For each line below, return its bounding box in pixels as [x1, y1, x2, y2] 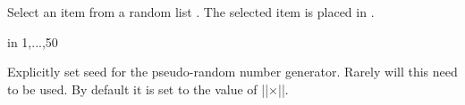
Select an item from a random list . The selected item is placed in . [7, 3, 375, 20]
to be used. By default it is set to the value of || [7, 79, 269, 98]
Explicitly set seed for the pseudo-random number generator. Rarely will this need [7, 62, 458, 81]
